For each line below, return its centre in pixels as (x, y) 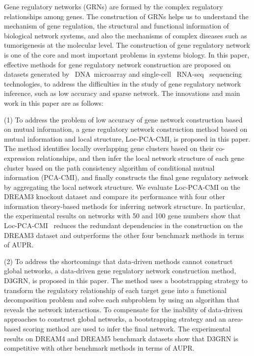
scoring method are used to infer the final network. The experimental (127, 328)
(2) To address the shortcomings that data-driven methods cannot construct (118, 261)
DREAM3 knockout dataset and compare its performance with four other (114, 196)
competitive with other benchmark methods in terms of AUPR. (99, 348)
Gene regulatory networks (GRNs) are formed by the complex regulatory (114, 6)
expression (19, 158)
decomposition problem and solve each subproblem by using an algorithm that (122, 300)
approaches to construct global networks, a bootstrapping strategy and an (115, 319)
